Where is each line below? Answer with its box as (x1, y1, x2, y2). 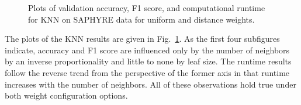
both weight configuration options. (5, 89, 128, 102)
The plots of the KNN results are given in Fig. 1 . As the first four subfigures (5, 32, 280, 45)
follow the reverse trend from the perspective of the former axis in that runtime (5, 66, 290, 78)
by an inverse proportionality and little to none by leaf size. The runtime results (5, 55, 292, 67)
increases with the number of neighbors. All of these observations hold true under (5, 78, 296, 90)
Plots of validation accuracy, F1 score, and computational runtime (28, 2, 265, 13)
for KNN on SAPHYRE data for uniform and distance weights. (28, 13, 255, 25)
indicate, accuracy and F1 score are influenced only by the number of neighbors (5, 44, 290, 56)
